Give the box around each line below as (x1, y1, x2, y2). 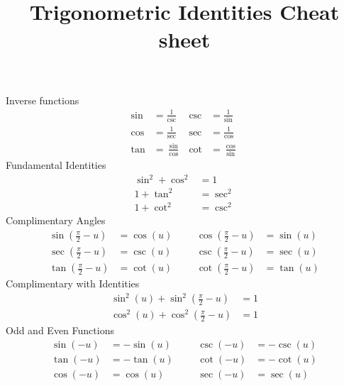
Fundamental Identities (6, 158, 106, 172)
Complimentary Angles (6, 213, 106, 228)
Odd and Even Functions (6, 323, 114, 338)
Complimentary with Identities (6, 276, 140, 291)
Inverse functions (6, 92, 79, 107)
